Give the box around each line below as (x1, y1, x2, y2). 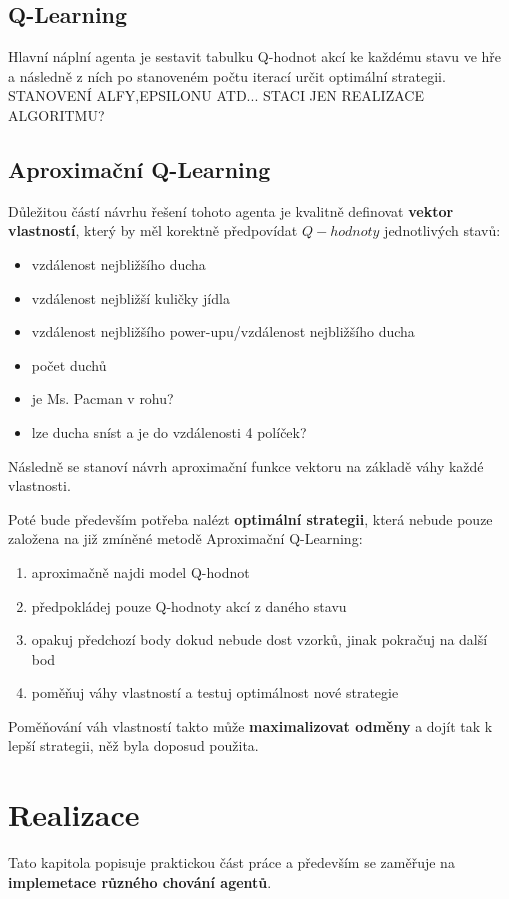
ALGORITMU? (8, 104, 105, 125)
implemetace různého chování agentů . (8, 871, 272, 892)
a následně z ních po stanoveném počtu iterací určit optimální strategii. (8, 65, 446, 86)
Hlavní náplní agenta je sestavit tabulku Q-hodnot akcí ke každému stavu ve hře (8, 46, 501, 67)
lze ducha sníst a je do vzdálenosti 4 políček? (31, 421, 307, 442)
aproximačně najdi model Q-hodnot (31, 561, 250, 582)
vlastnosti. (8, 475, 71, 496)
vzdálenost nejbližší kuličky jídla (31, 287, 230, 308)
